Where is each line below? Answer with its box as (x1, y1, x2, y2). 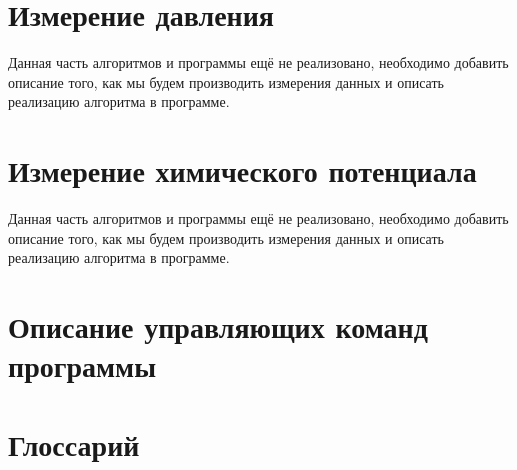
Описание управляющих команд (8, 306, 428, 346)
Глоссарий (8, 423, 140, 464)
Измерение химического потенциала (8, 150, 477, 191)
